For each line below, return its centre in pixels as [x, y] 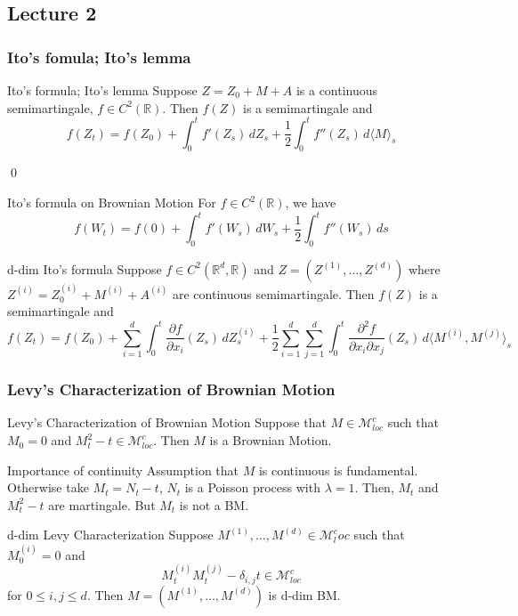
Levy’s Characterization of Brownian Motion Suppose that [167, 422]
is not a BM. [214, 504]
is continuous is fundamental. [338, 470]
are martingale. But [102, 504]
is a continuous [337, 90]
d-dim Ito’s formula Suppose [85, 268]
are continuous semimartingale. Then [273, 293]
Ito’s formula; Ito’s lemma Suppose [102, 90]
